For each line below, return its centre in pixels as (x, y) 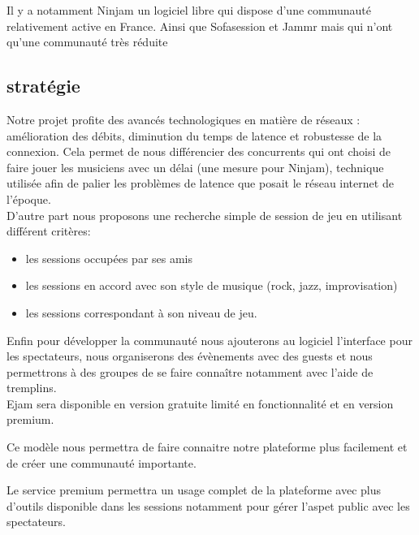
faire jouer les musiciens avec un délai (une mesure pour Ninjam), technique (195, 167)
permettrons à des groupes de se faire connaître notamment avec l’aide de (190, 371)
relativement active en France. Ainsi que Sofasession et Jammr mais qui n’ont (200, 26)
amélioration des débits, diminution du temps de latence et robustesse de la (194, 135)
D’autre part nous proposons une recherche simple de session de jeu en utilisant (205, 215)
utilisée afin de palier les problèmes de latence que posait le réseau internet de (200, 183)
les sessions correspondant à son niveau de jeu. (141, 312)
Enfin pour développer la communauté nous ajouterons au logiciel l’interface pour (209, 340)
